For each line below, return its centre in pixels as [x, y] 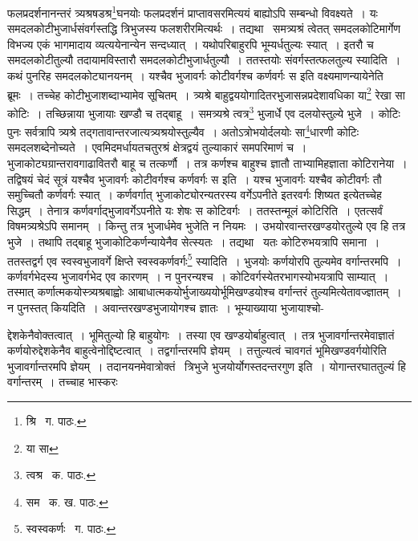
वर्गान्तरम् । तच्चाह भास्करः [63, 382]
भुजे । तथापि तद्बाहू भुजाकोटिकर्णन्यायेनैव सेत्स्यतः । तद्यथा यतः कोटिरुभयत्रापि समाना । [194, 241]
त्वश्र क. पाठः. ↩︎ [61, 475]
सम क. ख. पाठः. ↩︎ [67, 501]
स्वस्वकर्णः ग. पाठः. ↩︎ [71, 529]
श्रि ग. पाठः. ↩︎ [56, 420]
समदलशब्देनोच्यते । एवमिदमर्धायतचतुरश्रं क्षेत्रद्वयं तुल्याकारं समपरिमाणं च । [157, 147]
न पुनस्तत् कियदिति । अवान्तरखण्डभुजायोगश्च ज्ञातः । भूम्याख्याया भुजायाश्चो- [166, 307]
